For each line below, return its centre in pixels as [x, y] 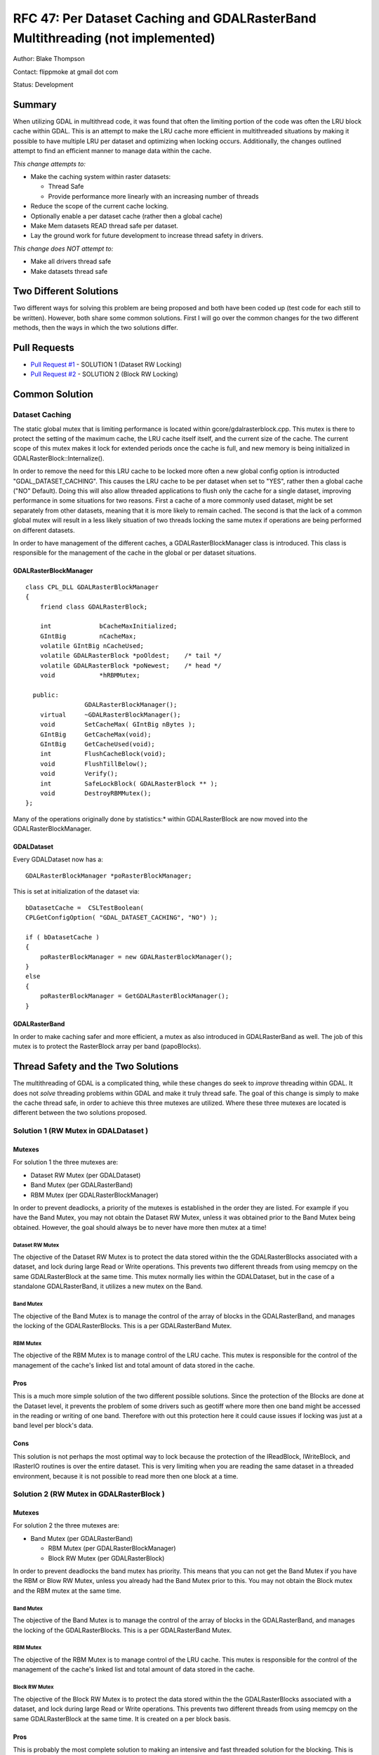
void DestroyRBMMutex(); [95, 793]
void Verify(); [79, 774]
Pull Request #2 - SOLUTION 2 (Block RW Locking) [104, 374]
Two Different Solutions [66, 291]
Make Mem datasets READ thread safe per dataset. [105, 225]
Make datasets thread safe [69, 271]
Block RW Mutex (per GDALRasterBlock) [106, 1558]
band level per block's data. [53, 1426]
